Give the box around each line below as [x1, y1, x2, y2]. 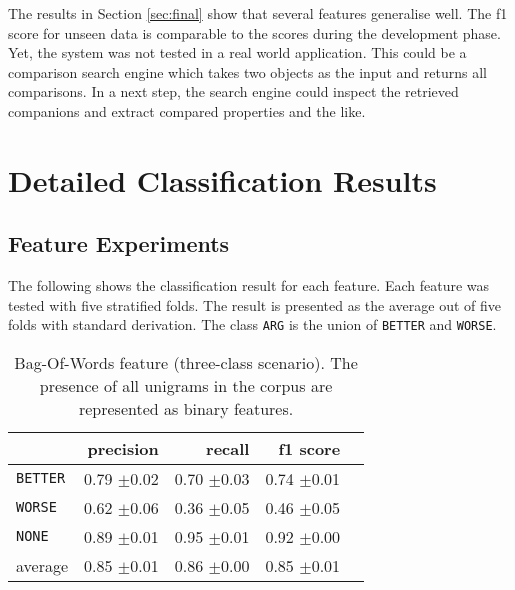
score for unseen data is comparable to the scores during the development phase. [8, 22, 501, 43]
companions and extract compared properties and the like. [8, 100, 366, 121]
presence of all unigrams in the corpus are [39, 373, 333, 397]
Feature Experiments [8, 228, 230, 259]
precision [87, 436, 159, 460]
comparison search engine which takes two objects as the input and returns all [8, 61, 487, 82]
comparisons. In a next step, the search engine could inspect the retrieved [8, 81, 459, 102]
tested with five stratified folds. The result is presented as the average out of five [8, 294, 501, 315]
